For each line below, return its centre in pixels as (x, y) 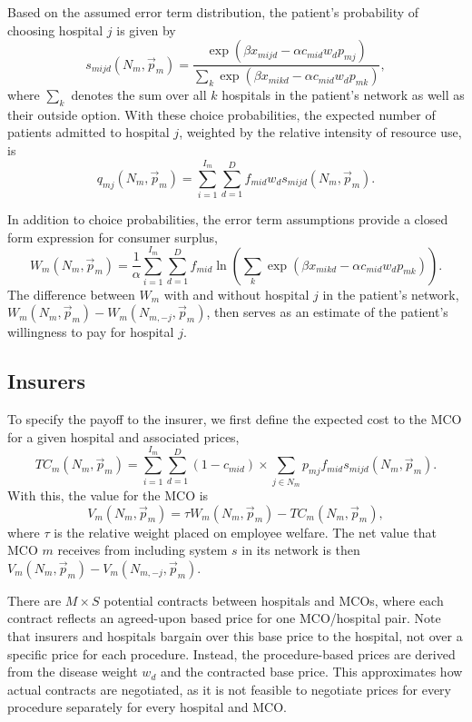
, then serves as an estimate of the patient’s (327, 312)
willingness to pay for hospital (91, 332)
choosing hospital (55, 30)
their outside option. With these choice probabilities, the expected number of (221, 114)
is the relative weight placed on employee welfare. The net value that (245, 532)
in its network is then (301, 550)
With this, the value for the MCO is (108, 495)
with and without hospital (236, 294)
